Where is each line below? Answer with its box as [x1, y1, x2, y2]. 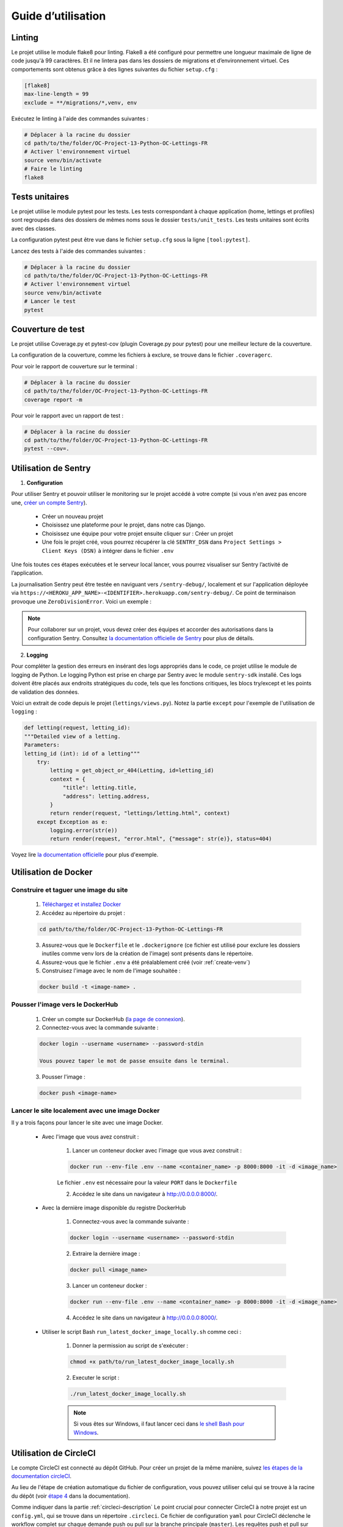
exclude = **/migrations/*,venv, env [24, 99, 137, 106]
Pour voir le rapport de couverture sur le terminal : [11, 362, 137, 370]
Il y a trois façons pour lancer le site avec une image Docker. [11, 1119, 164, 1126]
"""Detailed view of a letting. [24, 733, 121, 740]
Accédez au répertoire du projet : [42, 909, 125, 916]
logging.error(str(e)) [49, 827, 118, 834]
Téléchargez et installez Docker [42, 901, 121, 908]
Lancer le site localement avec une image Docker [11, 1106, 160, 1115]
